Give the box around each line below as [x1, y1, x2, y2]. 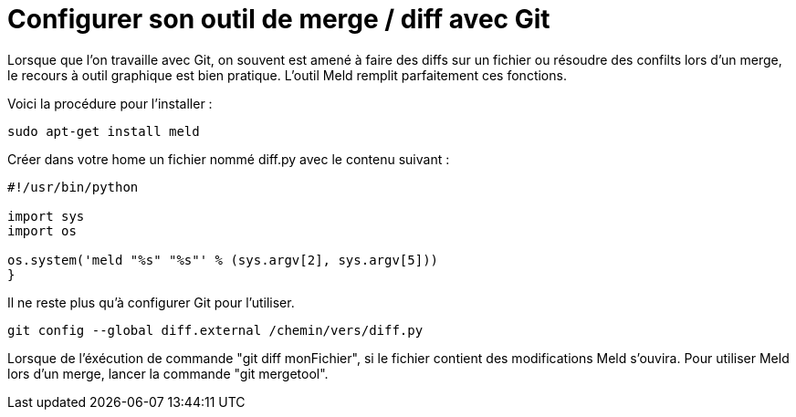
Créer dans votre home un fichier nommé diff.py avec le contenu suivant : [7, 151, 450, 167]
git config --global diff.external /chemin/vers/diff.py [7, 322, 424, 338]
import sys [7, 208, 85, 224]
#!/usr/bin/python [7, 179, 139, 194]
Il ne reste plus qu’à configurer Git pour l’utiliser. [7, 294, 295, 310]
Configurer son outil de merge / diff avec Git [7, 4, 550, 35]
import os [7, 223, 77, 238]
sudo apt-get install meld [7, 123, 200, 139]
